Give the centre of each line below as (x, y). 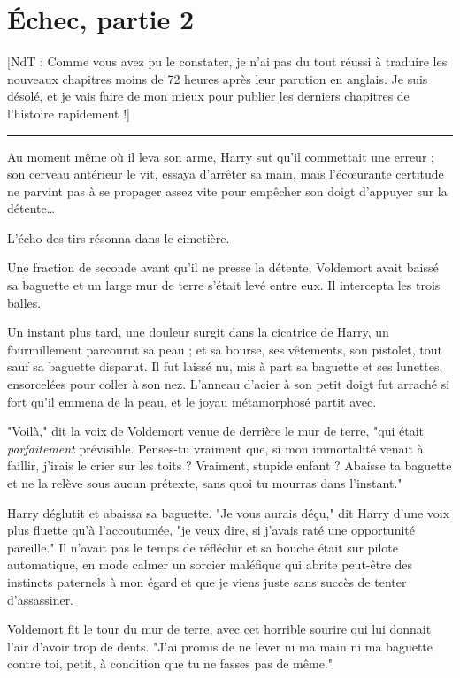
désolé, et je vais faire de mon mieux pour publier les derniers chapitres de (208, 96)
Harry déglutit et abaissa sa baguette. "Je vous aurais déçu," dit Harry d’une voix (229, 512)
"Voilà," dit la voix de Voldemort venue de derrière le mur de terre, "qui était (215, 431)
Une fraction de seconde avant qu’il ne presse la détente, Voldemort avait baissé (223, 267)
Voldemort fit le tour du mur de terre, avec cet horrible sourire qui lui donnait (219, 629)
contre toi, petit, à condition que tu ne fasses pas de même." (170, 663)
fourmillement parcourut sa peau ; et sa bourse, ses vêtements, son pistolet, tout (225, 349)
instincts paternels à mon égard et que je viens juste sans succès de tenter (207, 581)
